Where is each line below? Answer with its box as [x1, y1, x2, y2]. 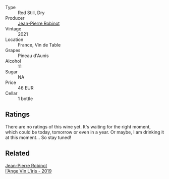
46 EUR [18, 85, 34, 91]
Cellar [5, 91, 18, 96]
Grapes [5, 48, 21, 53]
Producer [5, 15, 25, 21]
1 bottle [18, 96, 33, 102]
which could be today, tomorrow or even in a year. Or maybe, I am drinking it [5, 129, 164, 135]
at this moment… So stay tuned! [5, 134, 72, 141]
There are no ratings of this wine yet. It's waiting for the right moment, [5, 123, 151, 129]
